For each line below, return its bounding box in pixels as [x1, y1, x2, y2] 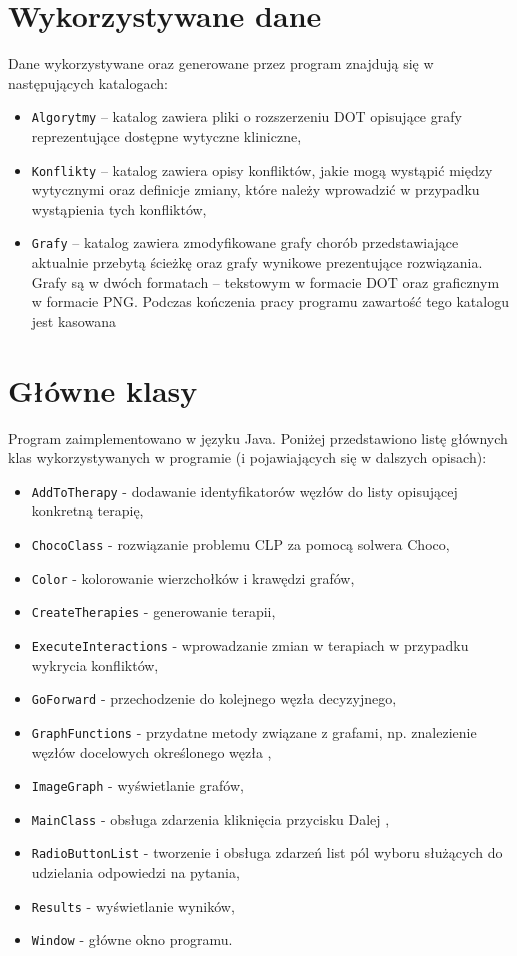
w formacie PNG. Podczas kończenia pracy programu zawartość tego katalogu [31, 291, 509, 312]
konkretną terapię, [31, 500, 144, 521]
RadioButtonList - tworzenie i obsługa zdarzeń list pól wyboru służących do [31, 842, 503, 863]
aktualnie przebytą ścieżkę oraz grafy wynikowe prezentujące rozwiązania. [31, 252, 483, 273]
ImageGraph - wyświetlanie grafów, [31, 775, 244, 796]
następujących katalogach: [8, 72, 168, 93]
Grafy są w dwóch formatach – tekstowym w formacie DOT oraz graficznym [31, 271, 500, 292]
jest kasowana [31, 310, 116, 331]
